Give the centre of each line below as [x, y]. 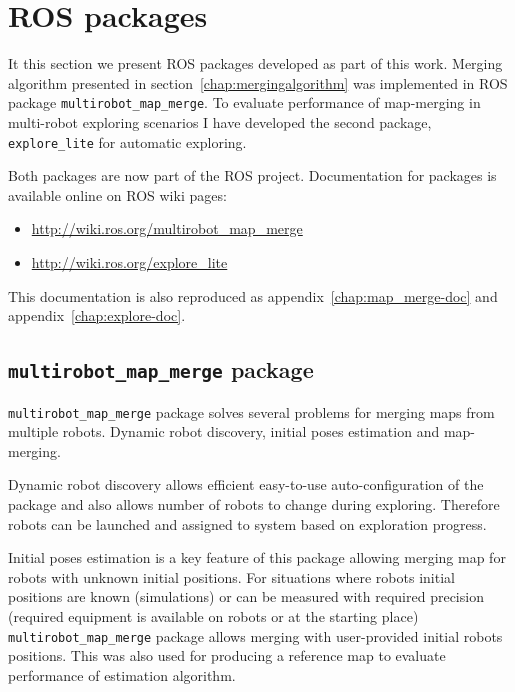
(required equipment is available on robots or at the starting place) [213, 615]
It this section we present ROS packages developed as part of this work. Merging [255, 63]
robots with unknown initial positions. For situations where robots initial [231, 576]
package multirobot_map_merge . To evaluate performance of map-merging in [244, 102]
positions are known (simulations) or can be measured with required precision [246, 596]
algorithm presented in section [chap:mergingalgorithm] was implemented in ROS [258, 82]
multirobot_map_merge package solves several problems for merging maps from [251, 411]
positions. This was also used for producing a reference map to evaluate [227, 655]
